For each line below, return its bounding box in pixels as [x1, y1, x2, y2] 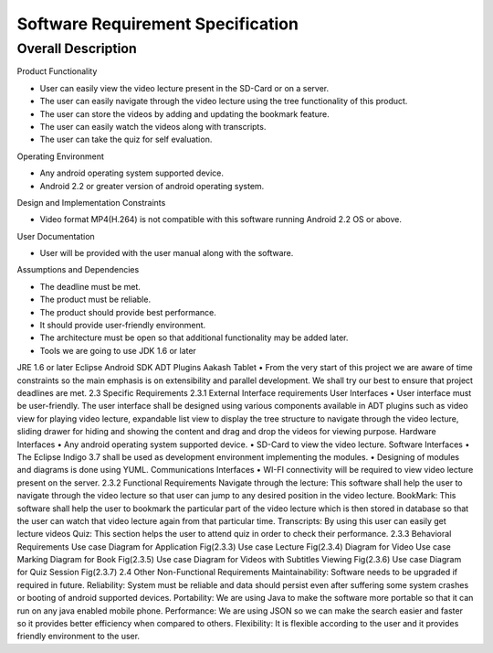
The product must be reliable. [39, 294, 151, 305]
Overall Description [16, 40, 137, 57]
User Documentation [16, 230, 95, 241]
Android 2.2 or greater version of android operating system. [39, 180, 265, 191]
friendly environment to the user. [16, 631, 141, 642]
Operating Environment [16, 151, 105, 162]
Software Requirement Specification [16, 14, 299, 34]
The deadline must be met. [39, 281, 142, 292]
